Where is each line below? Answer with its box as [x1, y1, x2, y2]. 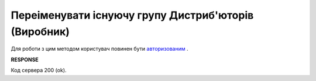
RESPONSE [11, 56, 39, 63]
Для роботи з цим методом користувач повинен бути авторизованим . [11, 45, 188, 52]
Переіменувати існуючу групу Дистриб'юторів [11, 9, 254, 22]
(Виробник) [11, 25, 70, 38]
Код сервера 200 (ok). [11, 67, 67, 74]
